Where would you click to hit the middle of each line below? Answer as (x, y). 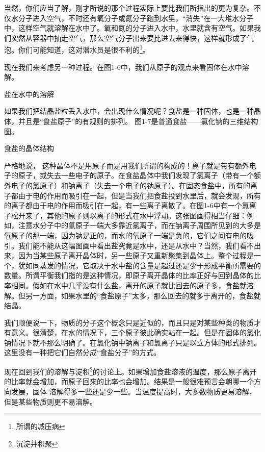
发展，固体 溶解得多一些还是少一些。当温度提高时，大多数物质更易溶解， (134, 391)
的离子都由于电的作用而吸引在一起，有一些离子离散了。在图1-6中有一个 (123, 205)
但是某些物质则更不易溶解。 (50, 401)
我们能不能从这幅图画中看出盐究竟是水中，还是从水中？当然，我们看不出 (139, 245)
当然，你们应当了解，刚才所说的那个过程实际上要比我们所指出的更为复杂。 (129, 8)
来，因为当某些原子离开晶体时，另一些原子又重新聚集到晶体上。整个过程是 (129, 255)
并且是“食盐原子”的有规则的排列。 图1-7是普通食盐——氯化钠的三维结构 (138, 121)
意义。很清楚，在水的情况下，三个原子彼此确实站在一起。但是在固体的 (129, 332)
